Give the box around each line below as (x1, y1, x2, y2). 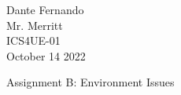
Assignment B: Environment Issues (6, 74, 175, 90)
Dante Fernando (6, 2, 84, 17)
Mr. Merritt (6, 16, 63, 33)
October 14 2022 (6, 47, 86, 64)
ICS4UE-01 (6, 32, 61, 49)
